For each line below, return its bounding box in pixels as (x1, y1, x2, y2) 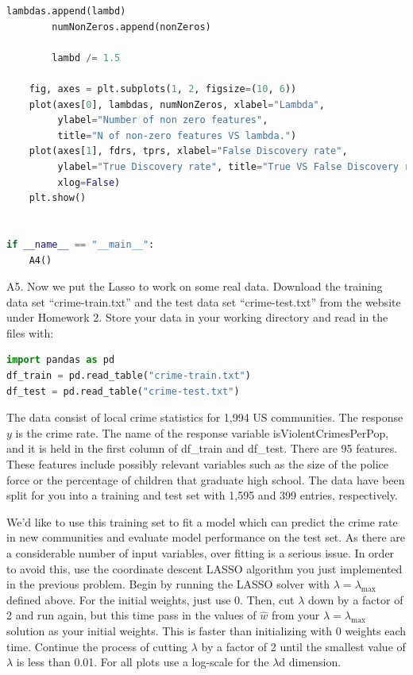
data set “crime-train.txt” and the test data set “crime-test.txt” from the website (6, 293, 401, 310)
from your (271, 607, 320, 623)
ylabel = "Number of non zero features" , (57, 114, 268, 126)
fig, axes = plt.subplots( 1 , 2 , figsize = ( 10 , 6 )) (29, 83, 297, 94)
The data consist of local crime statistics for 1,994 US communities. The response (6, 409, 403, 426)
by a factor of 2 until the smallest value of (201, 638, 406, 654)
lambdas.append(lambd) (6, 6, 126, 17)
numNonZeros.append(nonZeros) (52, 21, 211, 33)
